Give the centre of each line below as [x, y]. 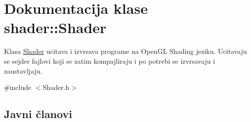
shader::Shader [55, 27]
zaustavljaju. [23, 70]
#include [18, 87]
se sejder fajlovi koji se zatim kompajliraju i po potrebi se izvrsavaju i [110, 61]
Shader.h [56, 87]
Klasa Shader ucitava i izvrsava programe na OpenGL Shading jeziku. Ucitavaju [125, 51]
